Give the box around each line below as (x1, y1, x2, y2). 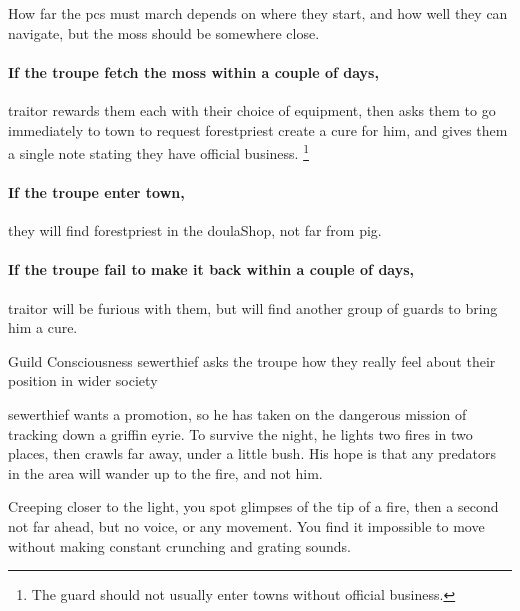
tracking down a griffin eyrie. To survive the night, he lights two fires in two (8, 423, 473, 444)
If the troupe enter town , (8, 182, 185, 203)
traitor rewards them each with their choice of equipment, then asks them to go (8, 99, 496, 120)
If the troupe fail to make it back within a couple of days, (8, 259, 415, 280)
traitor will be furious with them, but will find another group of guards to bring (8, 297, 498, 318)
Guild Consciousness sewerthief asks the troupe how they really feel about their (8, 350, 496, 371)
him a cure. (8, 317, 78, 338)
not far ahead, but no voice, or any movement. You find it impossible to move (8, 515, 485, 536)
